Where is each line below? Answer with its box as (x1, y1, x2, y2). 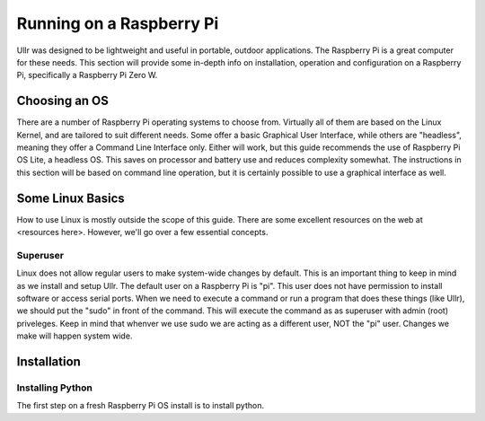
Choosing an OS (16, 93, 110, 109)
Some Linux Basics (16, 190, 125, 206)
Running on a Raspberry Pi (16, 13, 219, 33)
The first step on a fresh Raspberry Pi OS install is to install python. (16, 400, 265, 411)
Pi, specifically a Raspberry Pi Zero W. (16, 70, 158, 81)
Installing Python (16, 382, 93, 394)
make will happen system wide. (16, 330, 133, 341)
